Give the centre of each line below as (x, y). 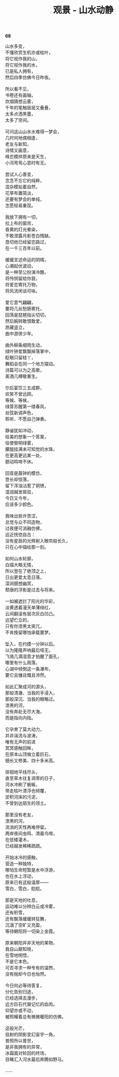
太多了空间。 (18, 120)
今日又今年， (18, 498)
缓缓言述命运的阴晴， (27, 260)
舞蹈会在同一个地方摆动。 (31, 364)
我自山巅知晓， (20, 949)
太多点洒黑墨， (20, 114)
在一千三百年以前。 (25, 248)
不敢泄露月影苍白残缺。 (29, 236)
